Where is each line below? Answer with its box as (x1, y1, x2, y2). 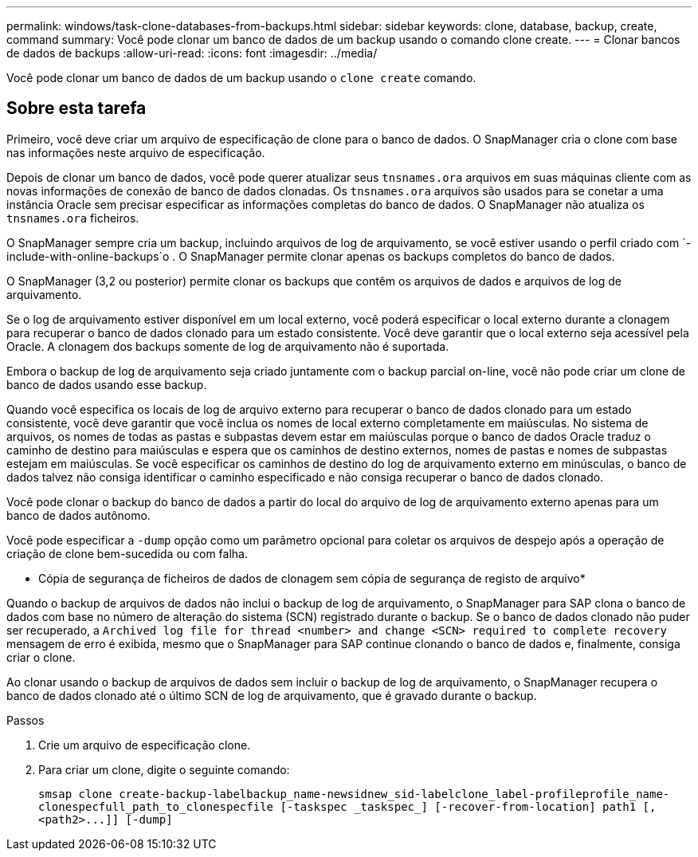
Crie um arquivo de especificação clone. (38, 737, 251, 752)
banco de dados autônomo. (6, 508, 151, 522)
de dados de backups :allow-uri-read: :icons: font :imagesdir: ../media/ (6, 46, 378, 60)
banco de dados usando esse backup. (6, 377, 207, 391)
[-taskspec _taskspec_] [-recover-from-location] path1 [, (280, 800, 657, 813)
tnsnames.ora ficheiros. (6, 210, 139, 225)
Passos (6, 713, 45, 727)
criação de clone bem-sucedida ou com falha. (6, 546, 249, 560)
